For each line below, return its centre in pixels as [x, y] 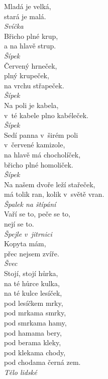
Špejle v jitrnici [28, 233]
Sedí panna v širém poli [41, 134]
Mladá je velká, [28, 6]
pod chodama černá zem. [42, 362]
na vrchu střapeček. [34, 85]
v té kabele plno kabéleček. [46, 115]
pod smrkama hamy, [35, 322]
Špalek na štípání [30, 204]
